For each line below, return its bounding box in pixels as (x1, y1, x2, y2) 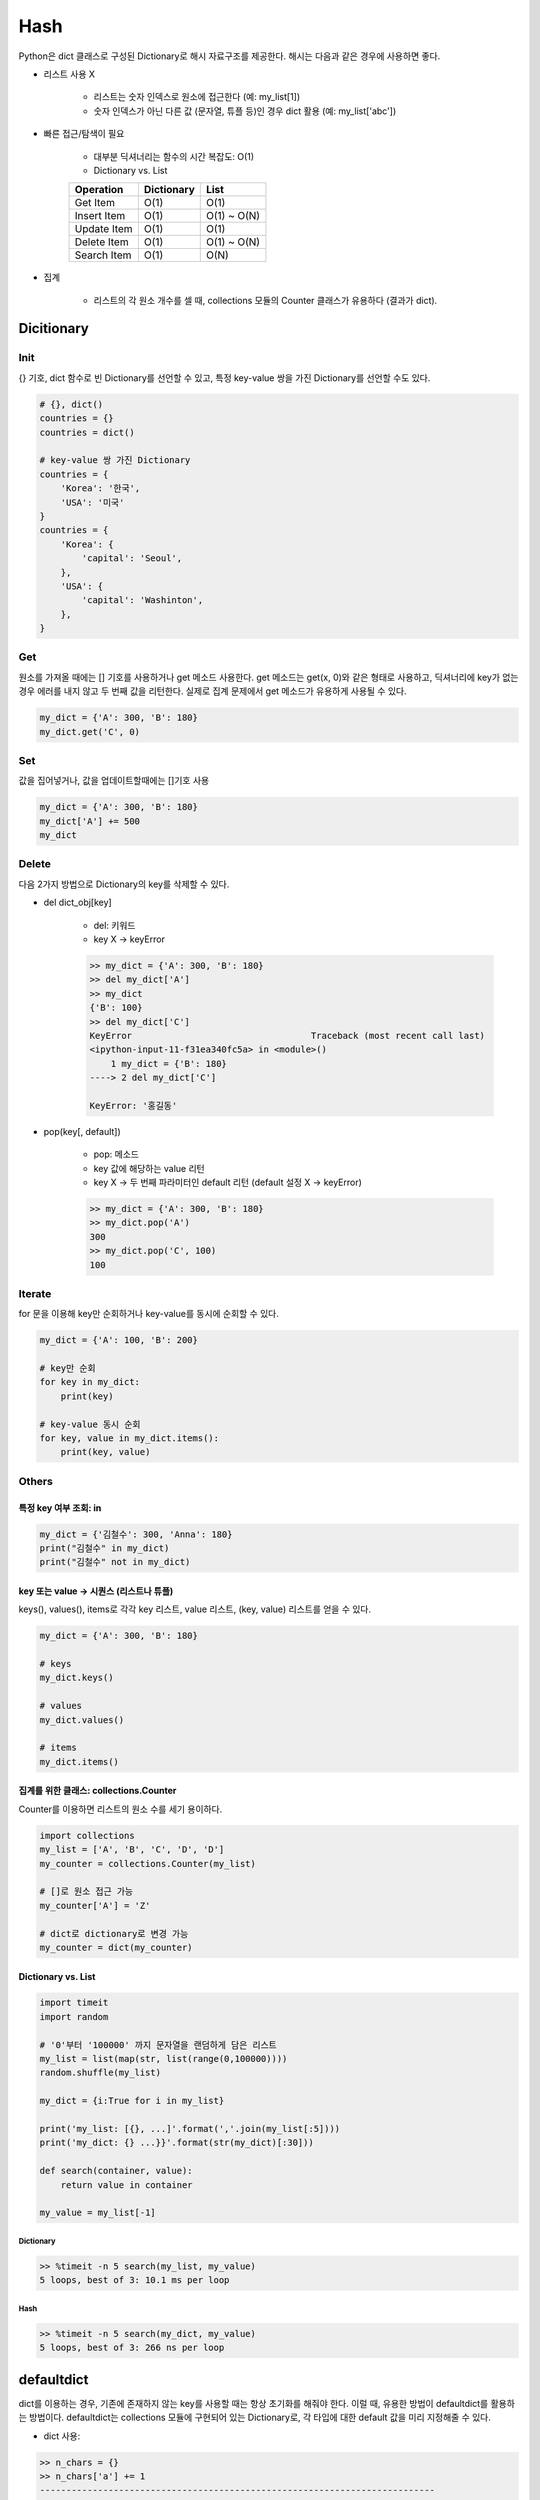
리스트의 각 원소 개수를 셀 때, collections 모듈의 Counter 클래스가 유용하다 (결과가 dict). (93, 294, 438, 306)
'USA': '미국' (60, 496, 125, 508)
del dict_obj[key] (43, 896, 112, 909)
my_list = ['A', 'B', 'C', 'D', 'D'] (39, 1844, 225, 1855)
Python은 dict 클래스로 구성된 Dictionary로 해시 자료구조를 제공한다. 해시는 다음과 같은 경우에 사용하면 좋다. (18, 50, 441, 62)
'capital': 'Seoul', (81, 553, 183, 564)
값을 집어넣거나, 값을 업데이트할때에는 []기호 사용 (18, 775, 210, 787)
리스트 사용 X (43, 68, 95, 80)
